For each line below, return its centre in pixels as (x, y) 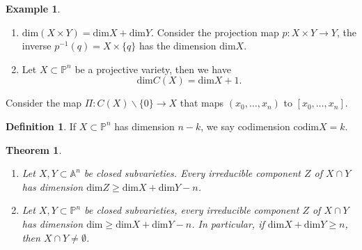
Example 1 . (33, 8)
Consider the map (44, 103)
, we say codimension (245, 126)
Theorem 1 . (34, 149)
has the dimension (178, 46)
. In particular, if (228, 223)
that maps (202, 103)
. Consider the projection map (215, 32)
